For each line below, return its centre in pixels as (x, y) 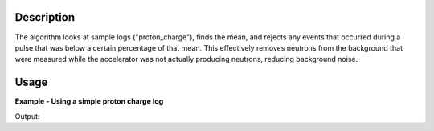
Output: (27, 116)
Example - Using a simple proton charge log (89, 101)
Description (45, 17)
